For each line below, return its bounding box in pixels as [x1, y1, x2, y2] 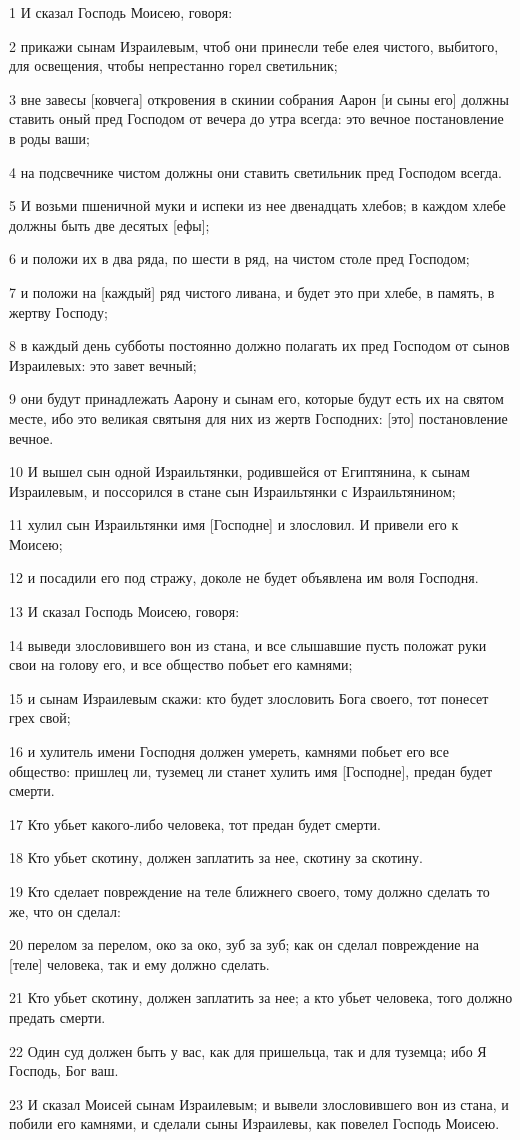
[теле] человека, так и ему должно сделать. [9, 953, 270, 974]
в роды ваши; [9, 127, 90, 148]
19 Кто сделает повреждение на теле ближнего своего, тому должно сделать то [9, 881, 490, 901]
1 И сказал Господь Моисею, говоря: [9, 2, 233, 22]
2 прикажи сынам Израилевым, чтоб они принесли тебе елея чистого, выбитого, [9, 35, 499, 56]
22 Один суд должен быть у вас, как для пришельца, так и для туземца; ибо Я [9, 1040, 487, 1061]
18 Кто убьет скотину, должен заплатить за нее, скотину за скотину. [9, 847, 423, 868]
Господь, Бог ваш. [9, 1060, 119, 1081]
